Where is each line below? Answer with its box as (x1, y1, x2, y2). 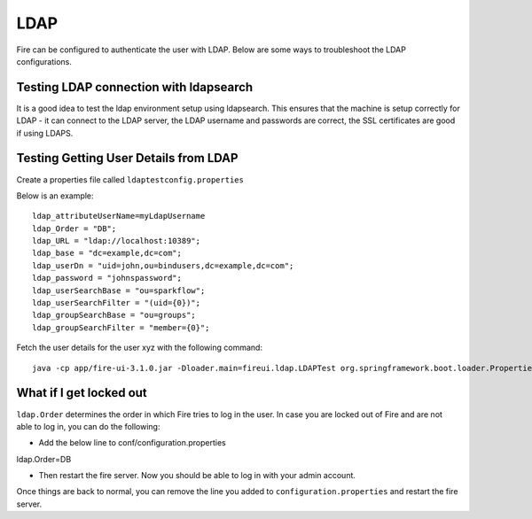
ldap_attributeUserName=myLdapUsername (32, 211, 206, 221)
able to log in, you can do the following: (16, 421, 160, 431)
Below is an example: (16, 190, 94, 201)
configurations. (16, 56, 73, 66)
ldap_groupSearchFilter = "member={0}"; (32, 322, 210, 332)
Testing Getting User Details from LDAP (16, 151, 239, 166)
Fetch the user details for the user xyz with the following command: (16, 342, 263, 353)
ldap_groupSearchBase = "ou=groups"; (32, 310, 197, 321)
